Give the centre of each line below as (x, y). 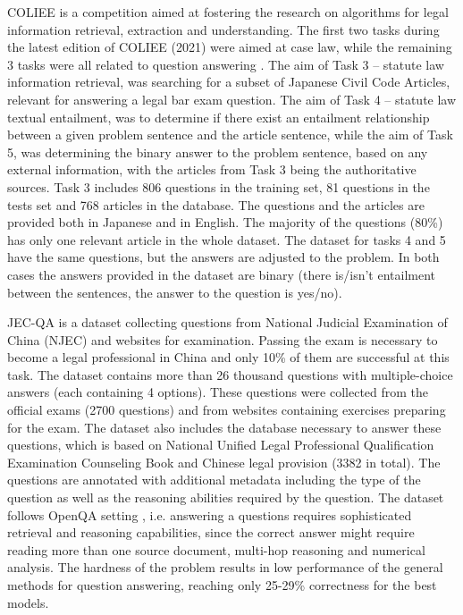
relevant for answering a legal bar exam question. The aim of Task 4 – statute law (232, 99)
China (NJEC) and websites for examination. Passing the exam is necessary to (223, 339)
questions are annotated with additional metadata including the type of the (214, 480)
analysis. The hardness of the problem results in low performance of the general (225, 567)
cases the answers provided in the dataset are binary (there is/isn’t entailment (222, 274)
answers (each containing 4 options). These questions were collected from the (218, 392)
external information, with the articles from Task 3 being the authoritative (212, 169)
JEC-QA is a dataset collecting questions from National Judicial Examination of (227, 322)
